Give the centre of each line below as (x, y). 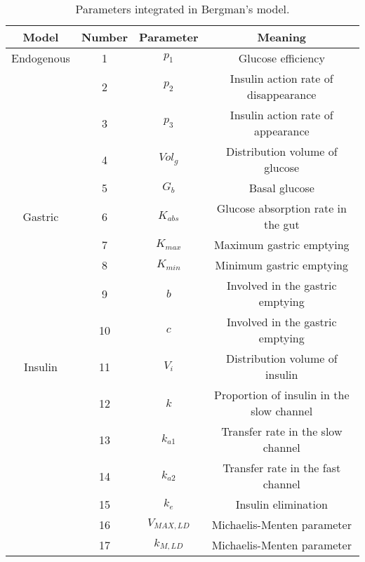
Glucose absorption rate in (281, 208)
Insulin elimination (281, 504)
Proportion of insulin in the (282, 395)
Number (105, 37)
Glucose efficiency (281, 58)
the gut (281, 224)
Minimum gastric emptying (282, 265)
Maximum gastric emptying (281, 245)
